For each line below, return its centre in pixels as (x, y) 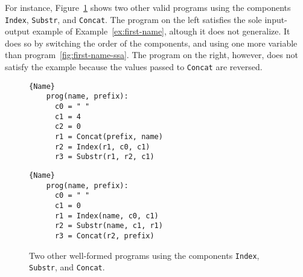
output (18, 31)
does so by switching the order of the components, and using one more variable (151, 43)
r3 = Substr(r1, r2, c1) (104, 157)
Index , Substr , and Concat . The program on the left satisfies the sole (133, 19)
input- (276, 19)
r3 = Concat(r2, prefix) (104, 236)
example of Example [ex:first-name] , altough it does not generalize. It (161, 31)
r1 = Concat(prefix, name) (109, 136)
